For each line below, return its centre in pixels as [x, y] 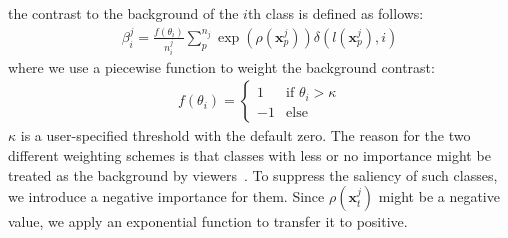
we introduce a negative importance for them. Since [166, 196]
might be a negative [439, 196]
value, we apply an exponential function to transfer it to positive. [208, 221]
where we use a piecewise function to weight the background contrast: [221, 66]
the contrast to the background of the [123, 13]
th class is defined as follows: [335, 13]
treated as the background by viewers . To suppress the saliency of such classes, [253, 174]
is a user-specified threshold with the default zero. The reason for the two [245, 135]
